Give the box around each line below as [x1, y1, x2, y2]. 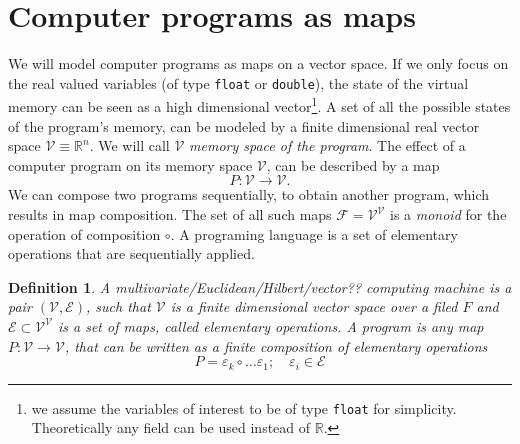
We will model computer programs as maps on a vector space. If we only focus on [8, 53, 509, 74]
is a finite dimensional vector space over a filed [170, 296, 458, 317]
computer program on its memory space [8, 154, 253, 175]
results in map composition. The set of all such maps [8, 204, 332, 224]
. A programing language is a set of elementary [170, 223, 458, 244]
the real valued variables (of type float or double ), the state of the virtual [8, 72, 469, 93]
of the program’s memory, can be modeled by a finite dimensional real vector [8, 115, 480, 136]
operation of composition [8, 223, 161, 244]
